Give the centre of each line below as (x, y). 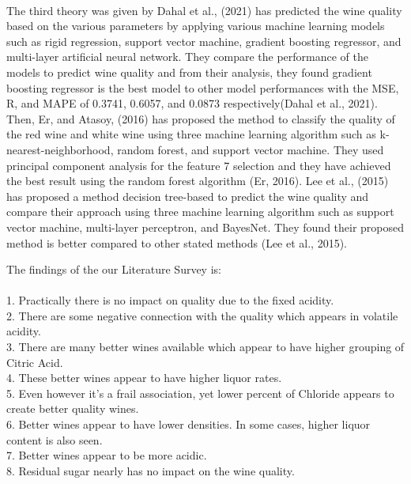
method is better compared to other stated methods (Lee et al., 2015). (177, 242)
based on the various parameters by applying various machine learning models (196, 26)
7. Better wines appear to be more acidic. (107, 455)
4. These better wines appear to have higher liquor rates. (144, 378)
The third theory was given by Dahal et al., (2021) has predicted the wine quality (204, 10)
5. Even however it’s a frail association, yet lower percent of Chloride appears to (200, 393)
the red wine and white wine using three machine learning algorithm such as (191, 134)
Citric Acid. (35, 362)
